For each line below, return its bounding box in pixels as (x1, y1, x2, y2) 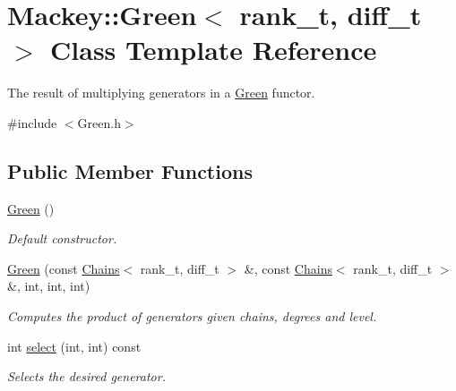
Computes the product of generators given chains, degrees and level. (7, 307, 377, 326)
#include (7, 113, 57, 132)
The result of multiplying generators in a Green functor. (7, 83, 315, 102)
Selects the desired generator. (7, 367, 166, 386)
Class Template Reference (50, 31, 377, 68)
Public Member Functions (7, 157, 253, 184)
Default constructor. (7, 229, 117, 248)
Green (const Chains (7, 259, 120, 277)
